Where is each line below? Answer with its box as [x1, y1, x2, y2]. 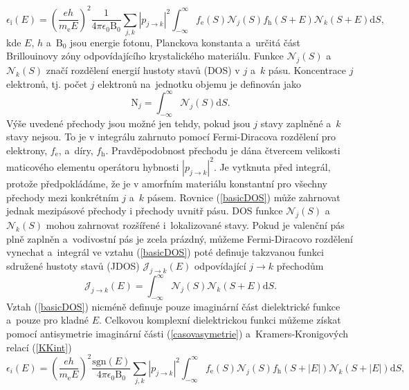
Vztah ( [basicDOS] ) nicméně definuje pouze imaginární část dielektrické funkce [6, 299, 340, 313]
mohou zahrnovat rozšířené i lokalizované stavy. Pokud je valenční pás [46, 217, 345, 232]
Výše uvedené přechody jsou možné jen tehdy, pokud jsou [6, 115, 251, 130]
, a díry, [58, 142, 93, 157]
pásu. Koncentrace [268, 63, 346, 77]
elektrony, [6, 142, 48, 157]
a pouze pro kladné [6, 313, 89, 327]
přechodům [276, 258, 324, 272]
